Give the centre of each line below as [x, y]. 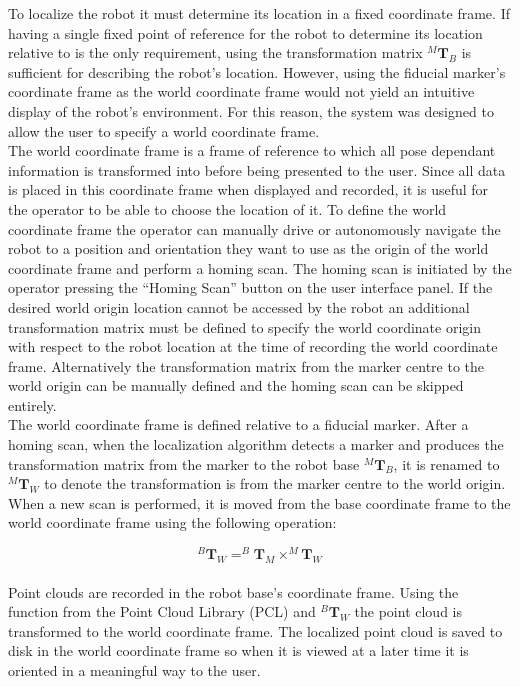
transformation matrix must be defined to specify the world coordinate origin [245, 326]
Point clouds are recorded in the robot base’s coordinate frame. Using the [233, 591]
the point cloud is [408, 611]
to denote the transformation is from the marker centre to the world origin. [275, 483]
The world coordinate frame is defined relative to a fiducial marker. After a [238, 424]
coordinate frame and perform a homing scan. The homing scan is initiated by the [260, 267]
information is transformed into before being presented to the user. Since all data [257, 169]
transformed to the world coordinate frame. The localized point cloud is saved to [255, 630]
